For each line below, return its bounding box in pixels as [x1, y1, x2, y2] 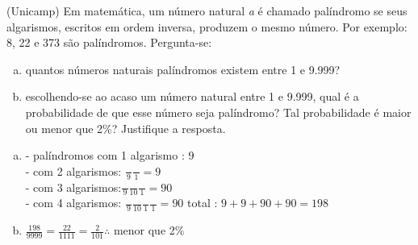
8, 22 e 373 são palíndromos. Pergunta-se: [6, 34, 212, 51]
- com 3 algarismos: [25, 178, 122, 195]
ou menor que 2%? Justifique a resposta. [25, 119, 226, 136]
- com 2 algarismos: [25, 162, 122, 179]
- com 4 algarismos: [25, 194, 122, 211]
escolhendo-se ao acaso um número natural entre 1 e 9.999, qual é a [25, 88, 359, 105]
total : [187, 194, 218, 211]
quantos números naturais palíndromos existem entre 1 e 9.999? [25, 60, 341, 77]
